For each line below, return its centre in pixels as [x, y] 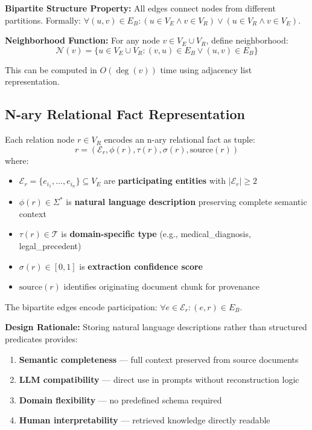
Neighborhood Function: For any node [82, 40]
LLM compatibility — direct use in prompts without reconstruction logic [159, 380]
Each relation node [40, 139]
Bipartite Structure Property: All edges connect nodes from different [140, 8]
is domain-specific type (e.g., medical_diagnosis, [156, 234]
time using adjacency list [206, 69]
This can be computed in [51, 69]
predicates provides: [41, 338]
